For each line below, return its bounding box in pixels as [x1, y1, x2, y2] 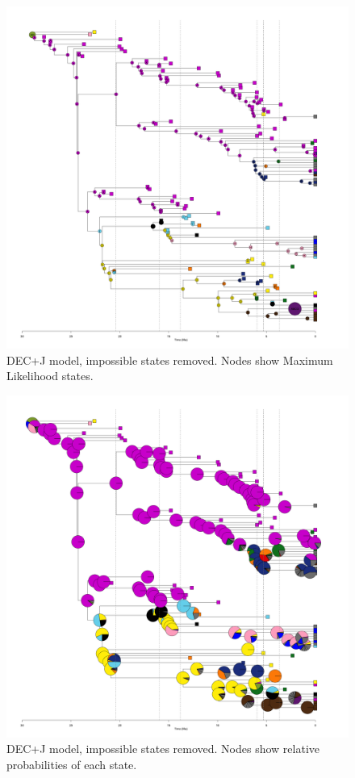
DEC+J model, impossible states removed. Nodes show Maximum [6, 351, 333, 368]
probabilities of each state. [6, 755, 137, 772]
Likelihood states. [6, 367, 94, 384]
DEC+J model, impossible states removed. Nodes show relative [6, 740, 320, 757]
